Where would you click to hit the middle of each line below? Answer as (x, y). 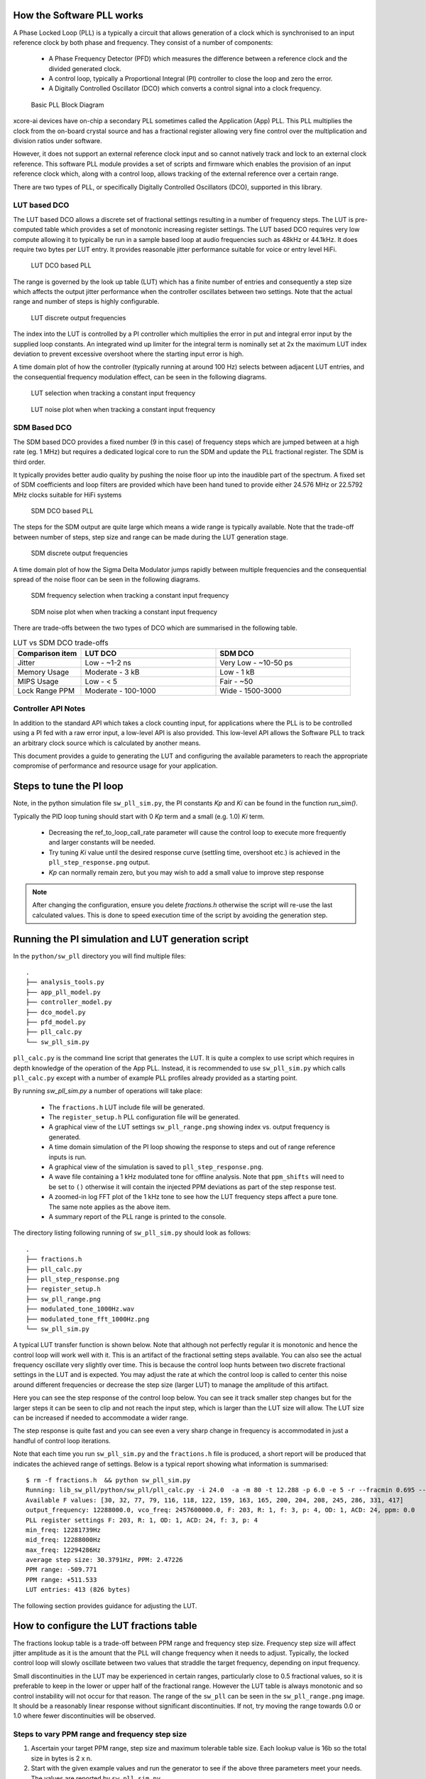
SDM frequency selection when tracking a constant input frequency (130, 596)
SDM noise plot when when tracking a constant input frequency (124, 611)
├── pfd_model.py (56, 1022)
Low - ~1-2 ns (108, 662)
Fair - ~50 (236, 681)
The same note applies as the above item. (110, 1207)
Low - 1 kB (237, 672)
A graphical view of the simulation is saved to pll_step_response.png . (156, 1167)
